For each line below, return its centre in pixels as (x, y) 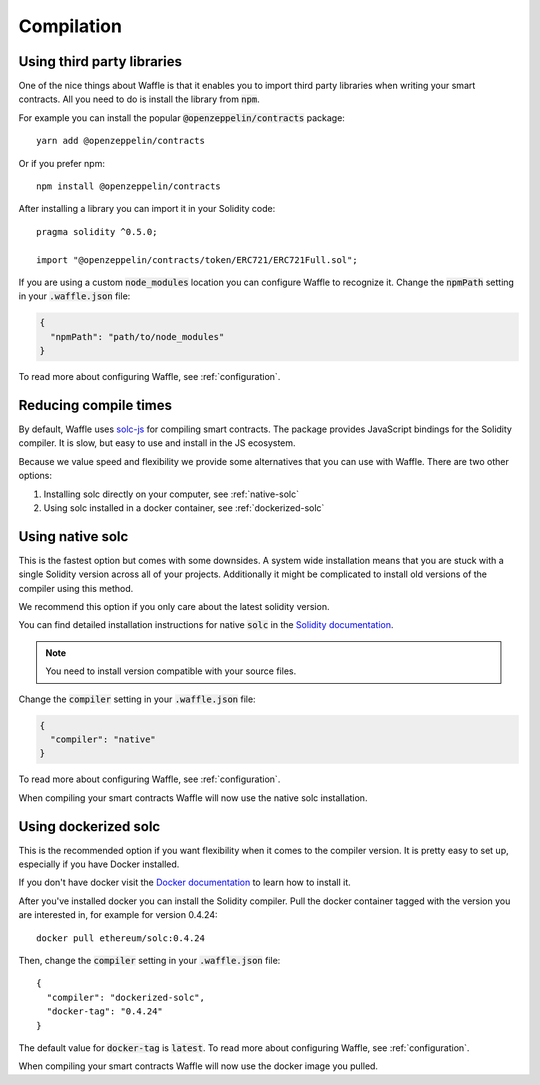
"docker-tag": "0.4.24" (105, 1011)
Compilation (70, 26)
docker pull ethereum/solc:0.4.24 (120, 938)
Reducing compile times (95, 405)
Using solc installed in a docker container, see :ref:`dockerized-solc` (184, 507)
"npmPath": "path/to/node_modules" (137, 336)
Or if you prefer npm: (61, 163)
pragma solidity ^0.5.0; (97, 231)
